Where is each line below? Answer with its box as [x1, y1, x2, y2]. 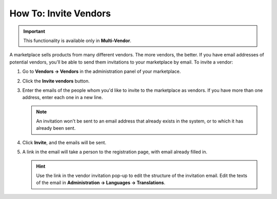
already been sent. [36, 125, 76, 131]
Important [23, 28, 46, 34]
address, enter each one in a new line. [22, 94, 103, 101]
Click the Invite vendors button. [22, 77, 90, 84]
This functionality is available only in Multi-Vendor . [23, 37, 132, 44]
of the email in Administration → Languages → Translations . [36, 180, 166, 186]
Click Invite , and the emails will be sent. [22, 139, 107, 146]
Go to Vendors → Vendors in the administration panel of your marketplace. [22, 68, 181, 74]
